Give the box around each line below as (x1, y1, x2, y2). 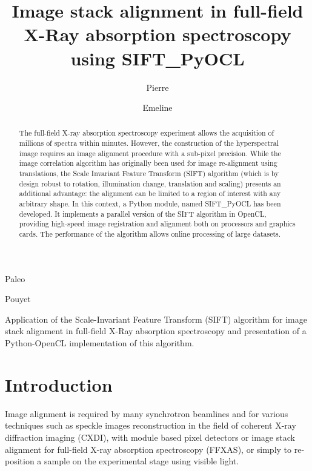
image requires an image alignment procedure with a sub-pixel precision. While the (19, 148, 281, 158)
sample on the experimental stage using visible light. (44, 455, 239, 467)
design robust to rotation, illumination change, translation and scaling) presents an (19, 178, 281, 188)
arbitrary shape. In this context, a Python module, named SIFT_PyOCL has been (19, 199, 281, 209)
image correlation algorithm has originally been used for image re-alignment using (19, 158, 277, 168)
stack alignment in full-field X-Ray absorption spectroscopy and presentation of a (5, 324, 307, 337)
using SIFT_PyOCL (70, 45, 245, 70)
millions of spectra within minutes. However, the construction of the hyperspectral (19, 138, 279, 148)
